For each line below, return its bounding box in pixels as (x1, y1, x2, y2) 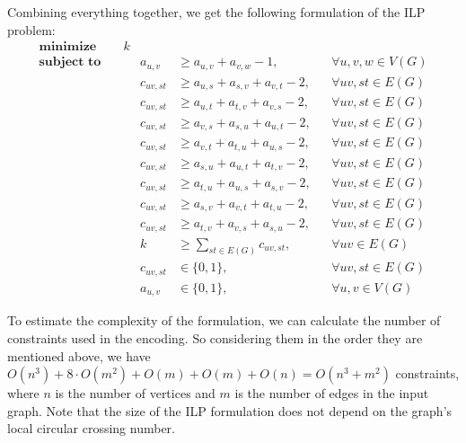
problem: (7, 20, 56, 39)
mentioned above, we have (7, 346, 151, 365)
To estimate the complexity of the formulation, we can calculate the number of (7, 311, 441, 330)
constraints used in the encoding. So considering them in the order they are (7, 329, 423, 348)
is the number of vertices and (55, 384, 215, 403)
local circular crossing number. (7, 419, 175, 438)
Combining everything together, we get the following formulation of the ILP (7, 3, 426, 21)
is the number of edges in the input (234, 384, 429, 403)
